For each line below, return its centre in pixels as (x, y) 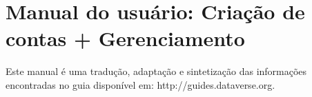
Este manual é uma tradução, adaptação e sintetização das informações (156, 71)
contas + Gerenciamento (125, 38)
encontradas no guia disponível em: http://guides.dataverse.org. (140, 84)
